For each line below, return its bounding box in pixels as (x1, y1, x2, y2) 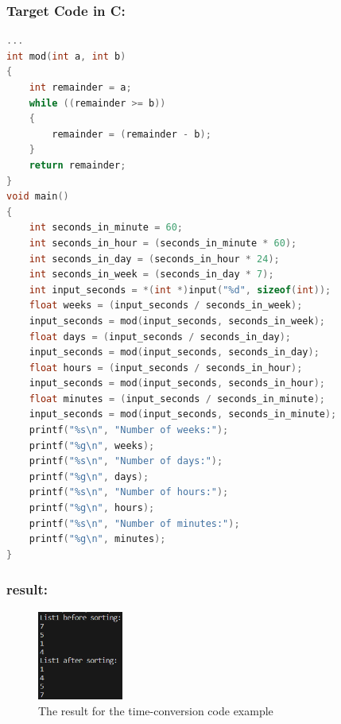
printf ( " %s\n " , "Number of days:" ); (29, 455, 223, 467)
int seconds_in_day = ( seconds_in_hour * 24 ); (29, 253, 280, 265)
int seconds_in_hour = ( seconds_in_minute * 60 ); (29, 237, 297, 249)
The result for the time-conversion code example (38, 702, 273, 718)
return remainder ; (29, 159, 126, 171)
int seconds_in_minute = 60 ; (29, 222, 183, 234)
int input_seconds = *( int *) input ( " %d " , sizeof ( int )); (29, 284, 331, 296)
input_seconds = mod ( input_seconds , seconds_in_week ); (29, 315, 325, 327)
